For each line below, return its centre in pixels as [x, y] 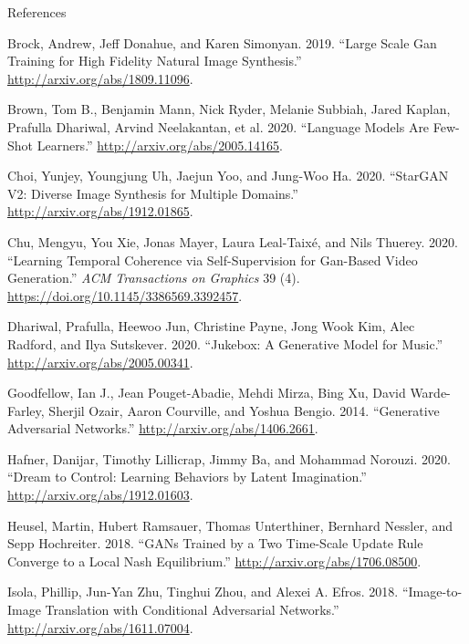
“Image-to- [432, 592]
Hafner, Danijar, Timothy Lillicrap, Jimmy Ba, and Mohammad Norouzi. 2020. [229, 458]
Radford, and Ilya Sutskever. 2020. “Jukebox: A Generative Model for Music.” [225, 343]
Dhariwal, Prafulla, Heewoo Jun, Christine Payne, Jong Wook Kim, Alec [211, 326]
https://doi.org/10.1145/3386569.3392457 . [125, 295]
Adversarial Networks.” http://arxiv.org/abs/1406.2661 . [163, 428]
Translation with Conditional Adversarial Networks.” [192, 610]
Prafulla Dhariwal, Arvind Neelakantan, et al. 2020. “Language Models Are [219, 126]
